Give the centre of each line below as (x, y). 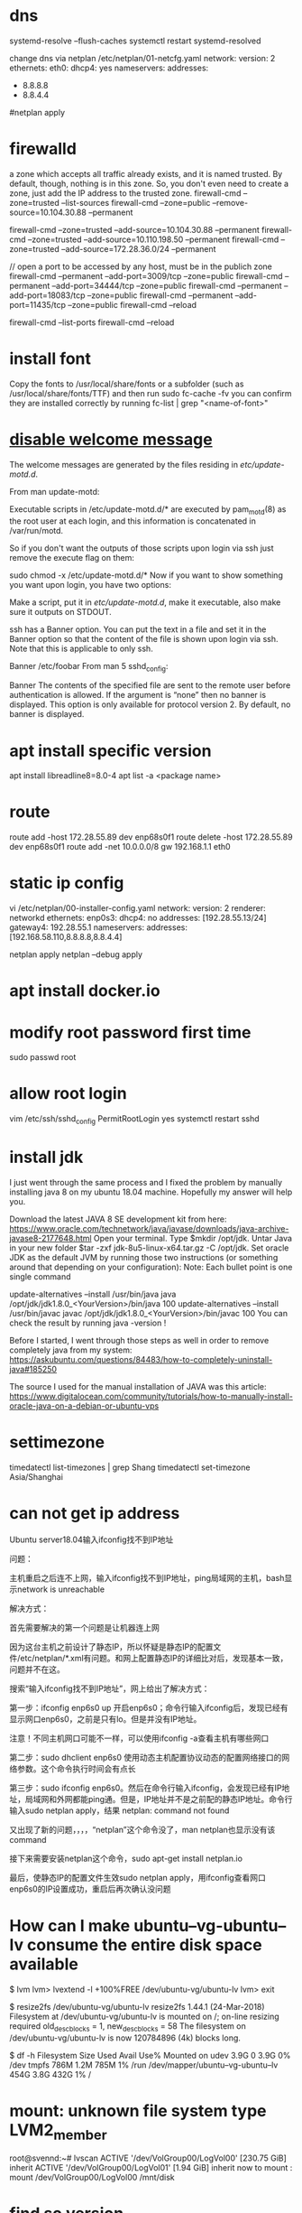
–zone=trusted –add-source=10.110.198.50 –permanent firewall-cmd (153, 239)
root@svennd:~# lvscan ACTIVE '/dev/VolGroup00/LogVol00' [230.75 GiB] (148, 2158)
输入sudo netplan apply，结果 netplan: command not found (119, 1810)
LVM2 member (58, 2131)
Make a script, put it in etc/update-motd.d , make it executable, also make (145, 602)
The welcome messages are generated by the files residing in (124, 464)
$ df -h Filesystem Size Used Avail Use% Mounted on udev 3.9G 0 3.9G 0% (150, 2055)
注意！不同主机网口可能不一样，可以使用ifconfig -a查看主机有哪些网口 (139, 1738)
